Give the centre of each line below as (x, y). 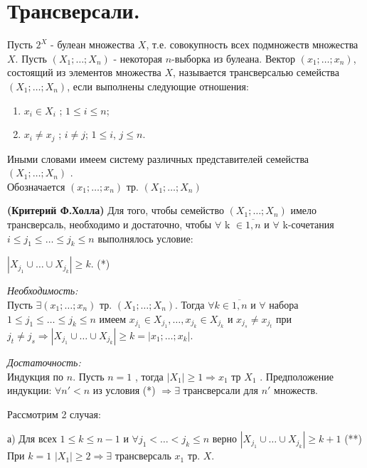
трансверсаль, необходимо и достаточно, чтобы (110, 224)
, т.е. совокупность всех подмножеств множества (252, 44)
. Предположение (297, 376)
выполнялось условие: (145, 238)
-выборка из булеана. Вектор (233, 58)
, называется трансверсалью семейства (256, 72)
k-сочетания (308, 224)
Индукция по (36, 376)
